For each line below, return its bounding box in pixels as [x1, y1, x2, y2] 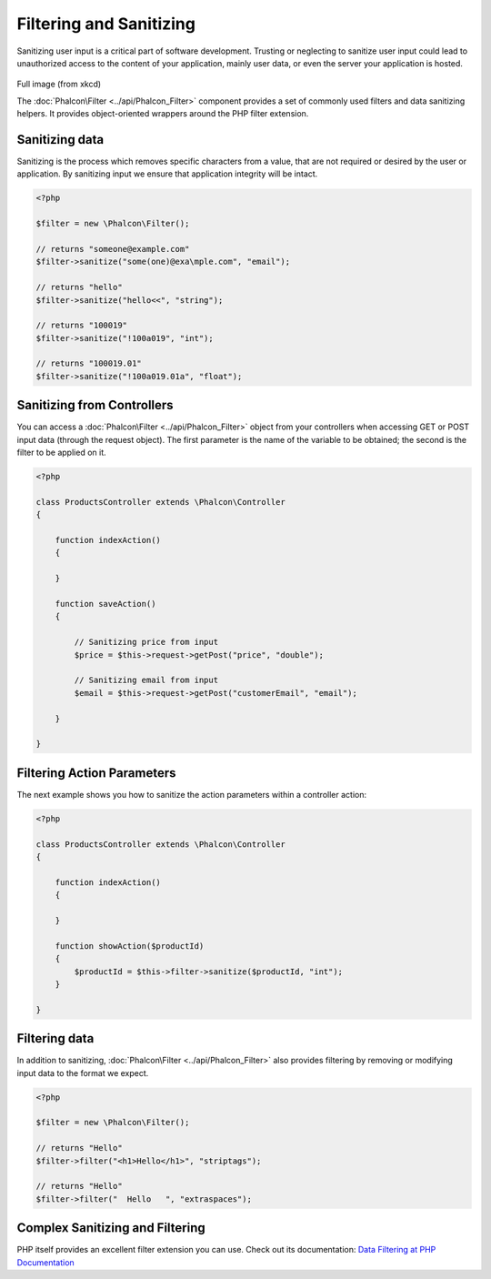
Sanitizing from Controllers [16, 398, 174, 413]
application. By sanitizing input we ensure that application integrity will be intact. [16, 168, 318, 179]
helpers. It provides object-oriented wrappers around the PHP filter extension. [16, 108, 309, 119]
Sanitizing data [16, 132, 105, 147]
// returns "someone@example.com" [35, 244, 190, 254]
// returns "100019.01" [35, 358, 143, 368]
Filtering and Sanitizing [16, 14, 195, 34]
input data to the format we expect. [16, 1067, 149, 1078]
